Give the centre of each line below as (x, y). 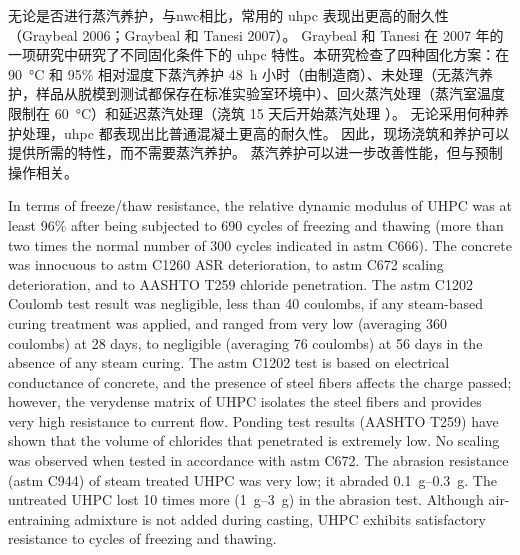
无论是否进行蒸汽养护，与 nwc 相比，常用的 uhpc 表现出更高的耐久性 (228, 15)
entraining (39, 518)
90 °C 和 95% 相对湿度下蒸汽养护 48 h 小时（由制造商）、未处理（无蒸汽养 (251, 73)
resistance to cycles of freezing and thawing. (142, 538)
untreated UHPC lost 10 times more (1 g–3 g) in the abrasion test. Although (246, 499)
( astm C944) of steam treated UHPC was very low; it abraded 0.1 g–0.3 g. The (252, 479)
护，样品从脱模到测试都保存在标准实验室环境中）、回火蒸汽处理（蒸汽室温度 (256, 93)
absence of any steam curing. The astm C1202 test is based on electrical (229, 362)
